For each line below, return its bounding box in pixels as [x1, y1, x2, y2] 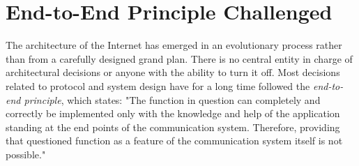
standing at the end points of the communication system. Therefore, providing [6, 119, 340, 134]
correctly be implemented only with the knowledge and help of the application [6, 106, 340, 121]
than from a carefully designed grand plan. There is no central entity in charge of [6, 51, 353, 66]
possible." [6, 146, 46, 161]
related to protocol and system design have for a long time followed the [6, 78, 310, 93]
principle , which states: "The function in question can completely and [24, 92, 321, 107]
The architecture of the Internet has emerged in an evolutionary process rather [6, 38, 342, 52]
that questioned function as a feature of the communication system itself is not [6, 133, 343, 148]
